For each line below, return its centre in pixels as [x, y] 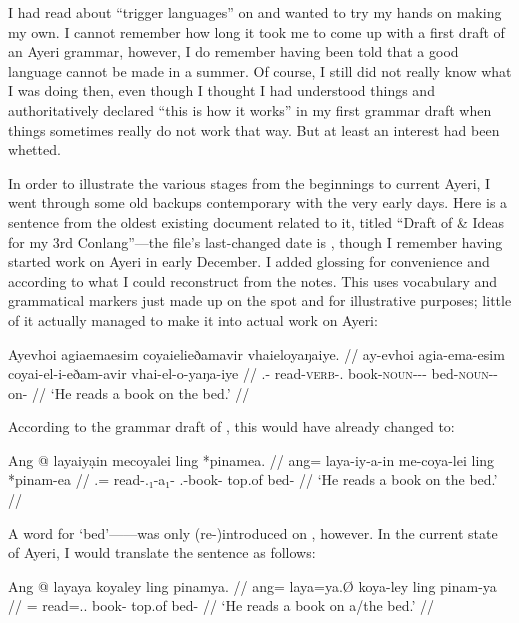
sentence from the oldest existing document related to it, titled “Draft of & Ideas [256, 221]
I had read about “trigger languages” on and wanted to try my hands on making [255, 12]
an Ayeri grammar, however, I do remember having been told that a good [233, 51]
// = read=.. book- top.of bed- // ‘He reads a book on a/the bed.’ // [221, 605]
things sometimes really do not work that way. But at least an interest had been [254, 129]
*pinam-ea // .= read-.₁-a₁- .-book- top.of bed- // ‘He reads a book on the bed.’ [253, 479]
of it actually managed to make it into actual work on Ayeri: [193, 319]
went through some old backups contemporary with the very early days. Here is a [258, 202]
